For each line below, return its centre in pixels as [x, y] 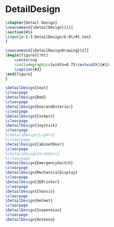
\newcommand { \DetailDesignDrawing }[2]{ [47, 51]
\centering [26, 60]
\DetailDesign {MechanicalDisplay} [42, 173]
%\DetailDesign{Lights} [30, 135]
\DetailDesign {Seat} [27, 88]
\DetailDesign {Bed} [26, 98]
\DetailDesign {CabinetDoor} [35, 144]
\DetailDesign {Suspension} [34, 210]
